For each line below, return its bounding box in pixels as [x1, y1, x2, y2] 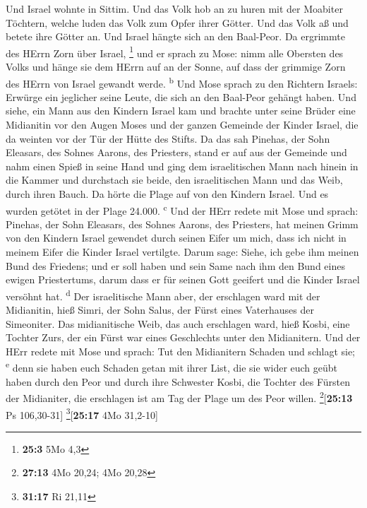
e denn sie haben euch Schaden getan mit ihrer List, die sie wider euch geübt [6, 358, 338, 375]
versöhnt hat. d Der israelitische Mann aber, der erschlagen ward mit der [6, 286, 320, 303]
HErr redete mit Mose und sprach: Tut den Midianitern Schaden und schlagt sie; [6, 343, 356, 358]
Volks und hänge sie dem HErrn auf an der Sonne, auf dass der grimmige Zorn [6, 59, 346, 74]
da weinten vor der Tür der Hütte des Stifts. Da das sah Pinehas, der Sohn [6, 131, 330, 146]
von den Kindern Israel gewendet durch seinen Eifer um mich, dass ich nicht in [6, 230, 347, 245]
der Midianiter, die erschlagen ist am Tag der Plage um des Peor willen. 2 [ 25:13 [6, 389, 353, 405]
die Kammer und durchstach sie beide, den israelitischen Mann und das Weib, [6, 172, 343, 187]
